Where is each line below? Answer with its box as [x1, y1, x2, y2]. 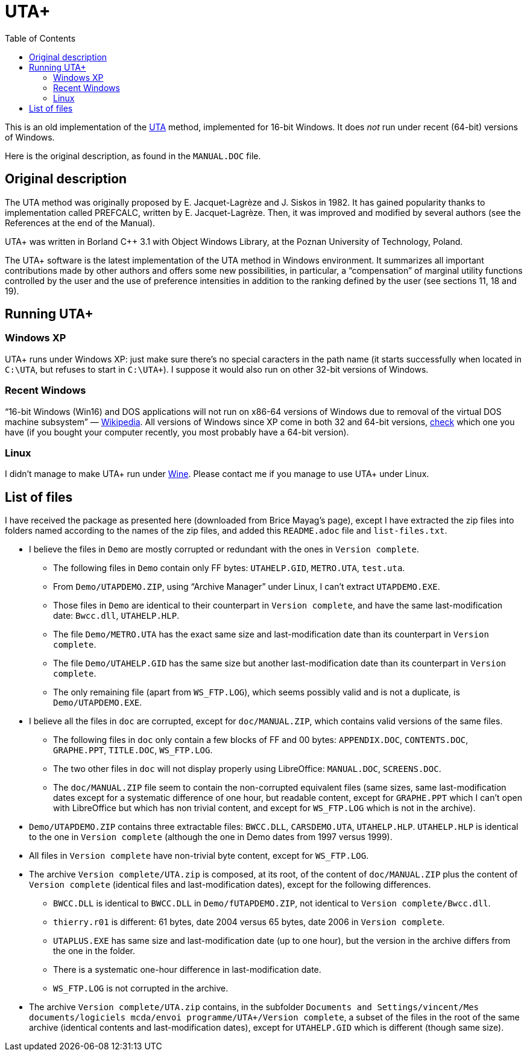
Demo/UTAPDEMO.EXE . [53, 697, 142, 708]
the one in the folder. [53, 946, 136, 956]
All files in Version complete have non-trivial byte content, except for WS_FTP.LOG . [29, 850, 369, 861]
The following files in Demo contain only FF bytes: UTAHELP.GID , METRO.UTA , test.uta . [53, 563, 405, 574]
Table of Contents [5, 33, 76, 43]
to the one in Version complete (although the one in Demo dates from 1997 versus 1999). [29, 832, 393, 843]
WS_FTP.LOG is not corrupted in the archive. [53, 983, 229, 994]
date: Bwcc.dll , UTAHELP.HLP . [53, 610, 180, 621]
